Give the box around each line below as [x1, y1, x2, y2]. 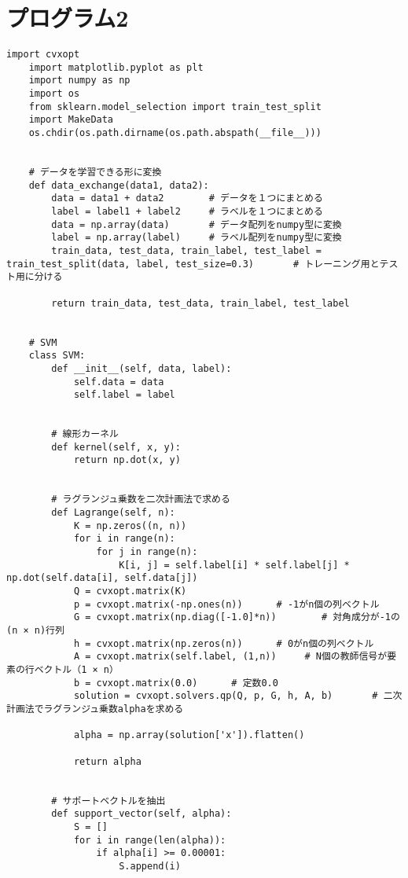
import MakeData [28, 114, 114, 126]
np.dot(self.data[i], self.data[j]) [6, 572, 198, 584]
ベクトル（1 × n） [34, 663, 119, 675]
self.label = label [73, 389, 175, 401]
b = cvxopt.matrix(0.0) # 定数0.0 [73, 677, 278, 689]
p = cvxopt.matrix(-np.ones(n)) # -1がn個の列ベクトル [73, 598, 380, 610]
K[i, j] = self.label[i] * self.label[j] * [119, 559, 350, 571]
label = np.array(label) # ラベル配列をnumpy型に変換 [51, 232, 342, 244]
